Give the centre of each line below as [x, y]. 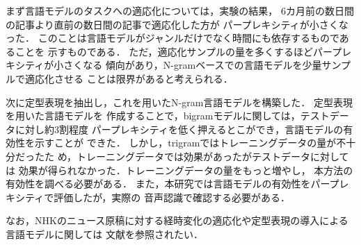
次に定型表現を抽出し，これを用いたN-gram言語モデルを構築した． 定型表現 [179, 102]
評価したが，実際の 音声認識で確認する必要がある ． [172, 197]
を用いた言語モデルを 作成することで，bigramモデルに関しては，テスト [168, 116]
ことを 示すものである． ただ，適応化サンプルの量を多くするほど [164, 51]
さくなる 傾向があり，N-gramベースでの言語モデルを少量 [193, 65]
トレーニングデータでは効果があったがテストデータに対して [212, 156]
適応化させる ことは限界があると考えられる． [129, 78]
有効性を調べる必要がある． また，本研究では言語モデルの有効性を [158, 184]
